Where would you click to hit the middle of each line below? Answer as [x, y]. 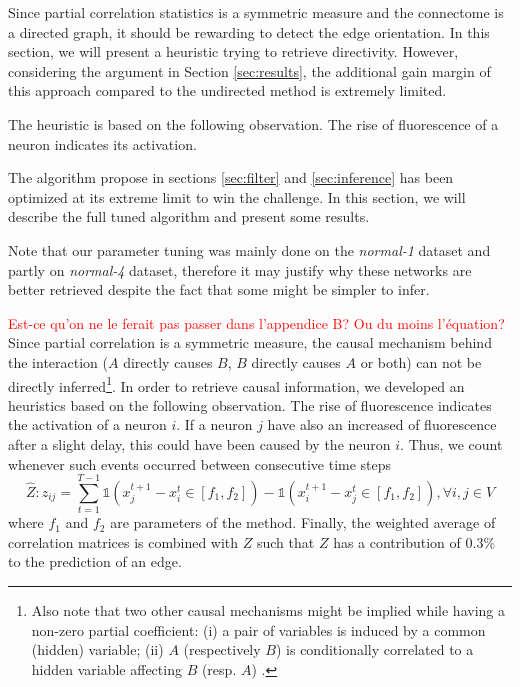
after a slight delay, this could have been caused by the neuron [199, 443]
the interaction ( [58, 361]
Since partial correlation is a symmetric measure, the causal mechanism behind [250, 342]
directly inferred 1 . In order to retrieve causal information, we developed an [236, 384]
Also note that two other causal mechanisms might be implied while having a [268, 610]
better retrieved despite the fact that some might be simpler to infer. [219, 289]
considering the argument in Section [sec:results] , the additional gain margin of [249, 70]
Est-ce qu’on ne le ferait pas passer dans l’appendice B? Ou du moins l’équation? [256, 322]
